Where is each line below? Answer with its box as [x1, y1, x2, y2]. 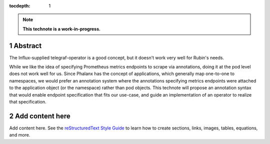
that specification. [9, 99, 46, 105]
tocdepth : [9, 3, 30, 8]
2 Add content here [9, 111, 71, 120]
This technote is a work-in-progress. [22, 25, 101, 32]
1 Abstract [9, 41, 42, 50]
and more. [9, 132, 30, 138]
